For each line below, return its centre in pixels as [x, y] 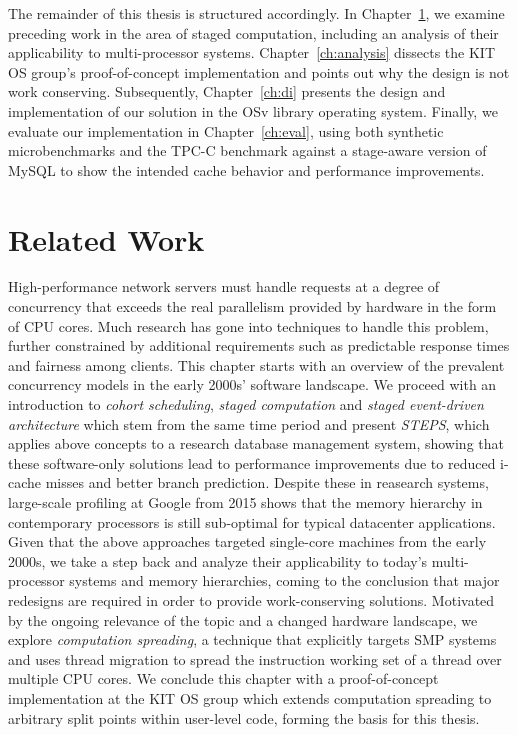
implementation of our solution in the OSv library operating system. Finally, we [253, 110]
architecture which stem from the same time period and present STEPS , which [249, 423]
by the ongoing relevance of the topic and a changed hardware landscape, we [243, 619]
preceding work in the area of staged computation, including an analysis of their [253, 32]
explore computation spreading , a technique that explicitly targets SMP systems [252, 639]
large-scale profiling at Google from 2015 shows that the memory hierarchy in [245, 502]
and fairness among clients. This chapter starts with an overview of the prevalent [256, 364]
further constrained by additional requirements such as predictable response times [259, 345]
